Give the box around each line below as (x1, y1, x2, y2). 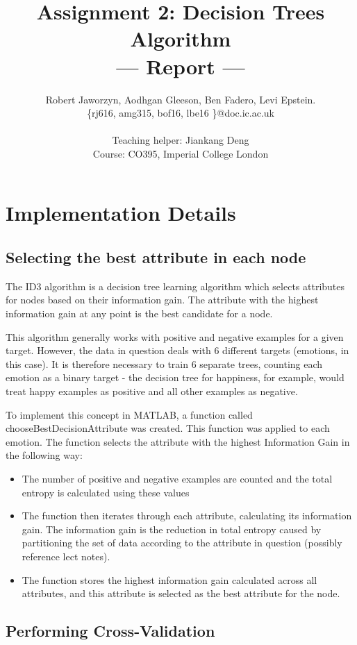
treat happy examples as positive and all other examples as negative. (6, 384, 298, 399)
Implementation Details (6, 199, 236, 227)
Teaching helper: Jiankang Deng (112, 133, 249, 147)
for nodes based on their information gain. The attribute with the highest (6, 292, 319, 307)
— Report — (116, 51, 245, 80)
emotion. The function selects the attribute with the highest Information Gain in (6, 434, 350, 449)
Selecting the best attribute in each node (6, 246, 306, 268)
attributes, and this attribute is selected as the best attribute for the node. (22, 586, 340, 601)
